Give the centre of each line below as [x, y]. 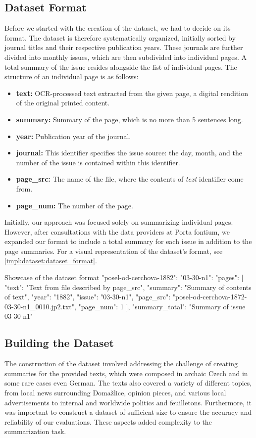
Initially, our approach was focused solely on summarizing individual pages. [119, 222]
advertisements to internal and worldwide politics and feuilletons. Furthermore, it [128, 402]
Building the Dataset [59, 343]
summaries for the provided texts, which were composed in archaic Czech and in [126, 373]
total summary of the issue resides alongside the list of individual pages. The [121, 67]
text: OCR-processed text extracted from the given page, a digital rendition [132, 93]
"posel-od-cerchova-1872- [210, 297]
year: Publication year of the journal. [74, 136]
